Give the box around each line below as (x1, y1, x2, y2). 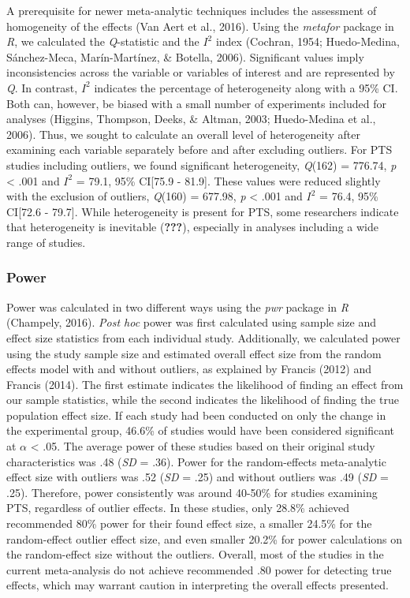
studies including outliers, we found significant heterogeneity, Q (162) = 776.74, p (6, 156, 397, 173)
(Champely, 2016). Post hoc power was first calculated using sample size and (6, 314, 377, 331)
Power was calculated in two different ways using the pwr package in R (6, 298, 348, 315)
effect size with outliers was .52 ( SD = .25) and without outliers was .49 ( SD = (6, 469, 389, 485)
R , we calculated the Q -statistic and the (6, 33, 199, 50)
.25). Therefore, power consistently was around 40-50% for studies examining (6, 484, 378, 500)
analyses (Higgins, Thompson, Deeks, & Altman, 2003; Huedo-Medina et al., (6, 110, 376, 127)
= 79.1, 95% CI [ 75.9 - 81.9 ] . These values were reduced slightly (76, 172, 381, 189)
